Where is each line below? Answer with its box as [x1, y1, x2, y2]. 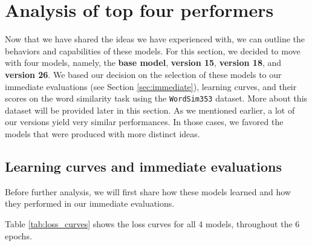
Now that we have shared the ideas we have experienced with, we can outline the [5, 33, 305, 45]
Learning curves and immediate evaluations [5, 157, 282, 175]
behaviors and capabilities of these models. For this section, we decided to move [5, 44, 301, 57]
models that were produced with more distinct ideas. [5, 127, 200, 140]
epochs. [5, 229, 32, 242]
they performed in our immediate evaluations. [5, 197, 175, 210]
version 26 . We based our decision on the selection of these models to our [5, 68, 282, 80]
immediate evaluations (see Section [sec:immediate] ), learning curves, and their [5, 80, 297, 92]
